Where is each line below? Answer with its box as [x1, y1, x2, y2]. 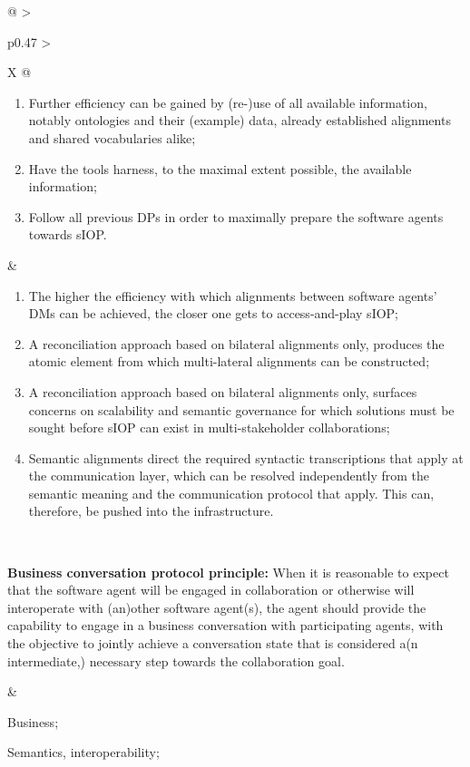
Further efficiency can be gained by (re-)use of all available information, [28, 92, 427, 112]
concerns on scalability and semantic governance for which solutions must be [28, 400, 455, 419]
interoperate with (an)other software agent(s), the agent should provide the [7, 597, 426, 617]
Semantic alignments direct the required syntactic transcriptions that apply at [28, 448, 464, 467]
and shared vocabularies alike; [28, 128, 196, 147]
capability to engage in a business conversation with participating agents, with [7, 616, 444, 635]
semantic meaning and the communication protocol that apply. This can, [28, 483, 435, 502]
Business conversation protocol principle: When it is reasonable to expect [7, 562, 449, 581]
